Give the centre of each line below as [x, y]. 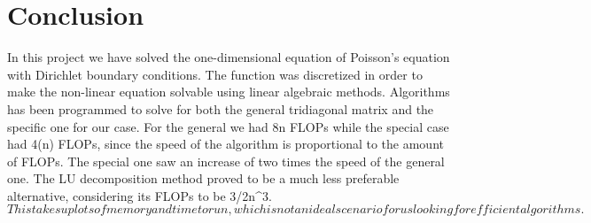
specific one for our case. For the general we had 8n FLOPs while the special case [228, 126]
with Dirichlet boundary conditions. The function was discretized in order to [215, 74]
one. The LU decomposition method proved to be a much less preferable [203, 178]
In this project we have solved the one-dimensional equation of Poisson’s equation [229, 57]
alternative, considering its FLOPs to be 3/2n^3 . [140, 195]
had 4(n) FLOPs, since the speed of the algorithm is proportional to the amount [226, 144]
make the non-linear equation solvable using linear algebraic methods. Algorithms [229, 92]
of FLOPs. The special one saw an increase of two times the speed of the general [226, 161]
